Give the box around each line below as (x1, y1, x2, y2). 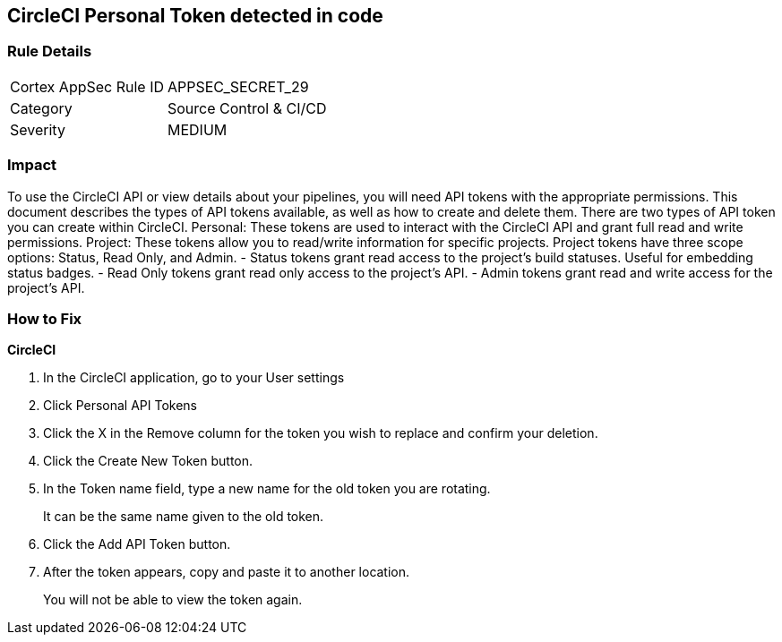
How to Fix (7, 309, 82, 328)
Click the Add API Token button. (43, 536, 231, 552)
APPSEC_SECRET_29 (168, 77, 309, 96)
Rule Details (7, 42, 92, 61)
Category (10, 98, 73, 117)
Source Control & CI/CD (168, 98, 327, 117)
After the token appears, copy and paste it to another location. (43, 564, 410, 580)
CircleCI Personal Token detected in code (7, 4, 383, 27)
